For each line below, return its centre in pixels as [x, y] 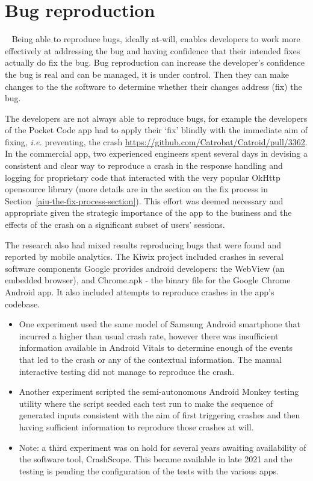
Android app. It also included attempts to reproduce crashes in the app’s [140, 292]
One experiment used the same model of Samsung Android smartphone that [160, 324]
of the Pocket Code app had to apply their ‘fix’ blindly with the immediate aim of [156, 130]
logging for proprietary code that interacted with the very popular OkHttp [143, 177]
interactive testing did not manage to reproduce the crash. [127, 371]
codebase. [23, 303]
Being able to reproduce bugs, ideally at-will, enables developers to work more [156, 39]
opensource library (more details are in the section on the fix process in [136, 189]
